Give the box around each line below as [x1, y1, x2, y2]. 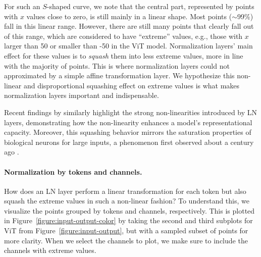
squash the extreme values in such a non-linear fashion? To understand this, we [4, 195, 249, 206]
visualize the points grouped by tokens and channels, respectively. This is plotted [4, 205, 255, 216]
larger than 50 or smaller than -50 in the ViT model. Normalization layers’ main [4, 40, 253, 51]
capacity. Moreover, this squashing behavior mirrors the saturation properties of [4, 127, 251, 137]
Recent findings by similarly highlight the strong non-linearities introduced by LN [4, 107, 257, 117]
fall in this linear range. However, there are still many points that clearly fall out [4, 21, 254, 31]
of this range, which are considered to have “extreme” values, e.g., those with [4, 30, 243, 41]
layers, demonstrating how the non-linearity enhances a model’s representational [4, 117, 252, 127]
